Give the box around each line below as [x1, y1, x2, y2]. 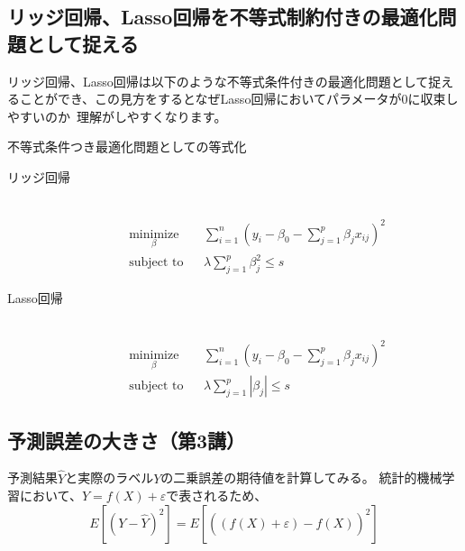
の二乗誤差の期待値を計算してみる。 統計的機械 [160, 468, 442, 487]
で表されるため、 [166, 486, 268, 505]
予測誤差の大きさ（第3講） [7, 426, 246, 454]
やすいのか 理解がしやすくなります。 [7, 106, 227, 125]
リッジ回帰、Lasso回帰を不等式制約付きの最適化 [7, 3, 438, 31]
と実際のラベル [65, 468, 154, 487]
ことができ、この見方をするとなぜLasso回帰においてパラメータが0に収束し [19, 89, 459, 108]
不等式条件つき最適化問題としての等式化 [7, 137, 247, 156]
